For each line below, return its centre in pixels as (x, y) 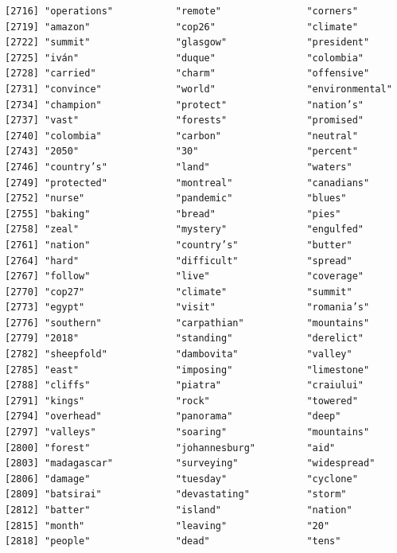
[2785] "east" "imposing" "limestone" (187, 370)
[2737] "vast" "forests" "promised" (185, 121)
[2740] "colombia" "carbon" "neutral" (181, 136)
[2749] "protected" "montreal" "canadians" (187, 183)
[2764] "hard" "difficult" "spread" (179, 261)
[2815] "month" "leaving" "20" (167, 526)
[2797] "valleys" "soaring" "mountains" (187, 432)
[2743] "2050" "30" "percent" (181, 152)
